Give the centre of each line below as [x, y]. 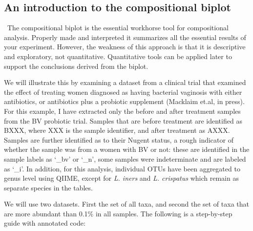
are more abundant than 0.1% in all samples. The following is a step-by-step [118, 213]
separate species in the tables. [48, 187]
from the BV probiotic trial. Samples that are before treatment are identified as [123, 120]
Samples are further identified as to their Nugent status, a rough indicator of [119, 139]
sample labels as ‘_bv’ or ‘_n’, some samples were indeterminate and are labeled [125, 158]
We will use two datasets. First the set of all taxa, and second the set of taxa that [126, 204]
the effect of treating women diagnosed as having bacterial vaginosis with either [123, 92]
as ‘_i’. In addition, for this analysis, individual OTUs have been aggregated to [122, 168]
